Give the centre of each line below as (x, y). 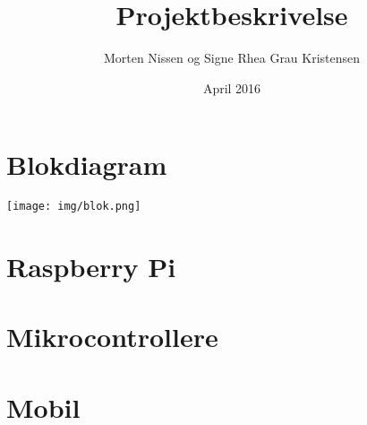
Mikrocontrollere (112, 337)
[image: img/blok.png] (74, 207)
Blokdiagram (87, 165)
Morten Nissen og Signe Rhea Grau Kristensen (232, 58)
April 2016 (232, 87)
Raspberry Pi (91, 267)
